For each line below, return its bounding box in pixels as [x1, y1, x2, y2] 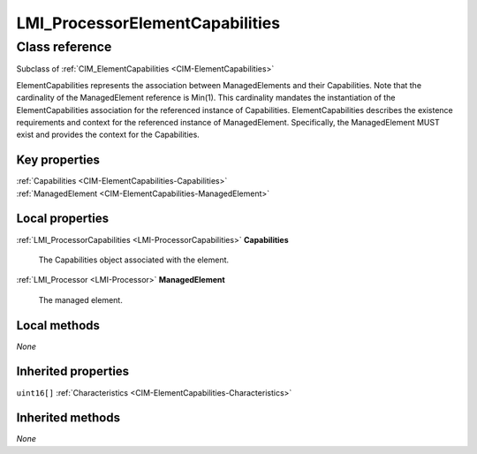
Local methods [16, 318, 101, 333]
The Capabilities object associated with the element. [38, 254, 230, 265]
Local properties [16, 211, 110, 226]
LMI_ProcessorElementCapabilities [16, 13, 281, 33]
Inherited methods [16, 411, 121, 426]
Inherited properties [16, 364, 130, 379]
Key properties [16, 153, 101, 168]
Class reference [16, 39, 112, 55]
